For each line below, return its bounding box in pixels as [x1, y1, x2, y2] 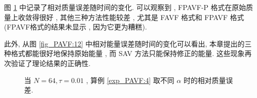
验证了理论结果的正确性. [11, 57, 91, 68]
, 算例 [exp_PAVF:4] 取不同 [86, 74, 175, 85]
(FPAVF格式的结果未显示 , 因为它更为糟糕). [4, 21, 147, 32]
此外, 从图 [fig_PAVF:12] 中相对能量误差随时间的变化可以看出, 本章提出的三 [4, 38, 252, 48]
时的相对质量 [183, 74, 226, 85]
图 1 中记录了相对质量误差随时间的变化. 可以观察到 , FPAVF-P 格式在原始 [4, 2, 246, 12]
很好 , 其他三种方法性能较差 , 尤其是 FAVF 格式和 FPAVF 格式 [39, 11, 244, 22]
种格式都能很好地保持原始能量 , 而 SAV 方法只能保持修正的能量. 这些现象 [4, 48, 245, 58]
